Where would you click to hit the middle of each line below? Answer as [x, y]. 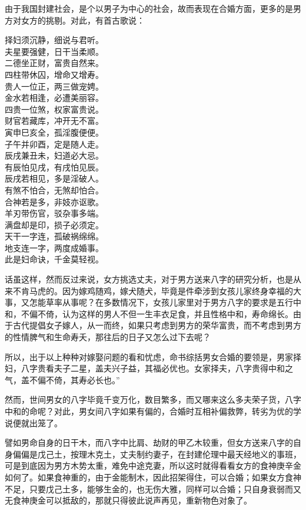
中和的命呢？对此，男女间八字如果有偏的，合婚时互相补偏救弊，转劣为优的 [149, 411]
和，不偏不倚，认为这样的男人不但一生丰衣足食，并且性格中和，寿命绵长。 [149, 313]
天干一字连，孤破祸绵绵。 [54, 236]
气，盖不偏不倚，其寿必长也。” [62, 379]
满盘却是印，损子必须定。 [54, 224]
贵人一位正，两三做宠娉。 [54, 86]
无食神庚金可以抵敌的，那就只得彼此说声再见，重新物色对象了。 [128, 500]
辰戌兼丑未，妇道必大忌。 [54, 155]
